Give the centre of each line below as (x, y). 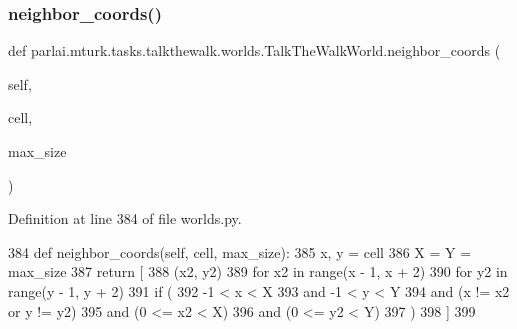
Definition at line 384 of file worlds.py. (125, 218)
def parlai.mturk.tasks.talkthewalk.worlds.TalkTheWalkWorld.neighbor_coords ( (254, 50)
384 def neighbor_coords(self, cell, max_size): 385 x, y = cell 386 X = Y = (240, 251)
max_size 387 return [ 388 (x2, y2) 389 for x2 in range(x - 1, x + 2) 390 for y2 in (258, 271)
